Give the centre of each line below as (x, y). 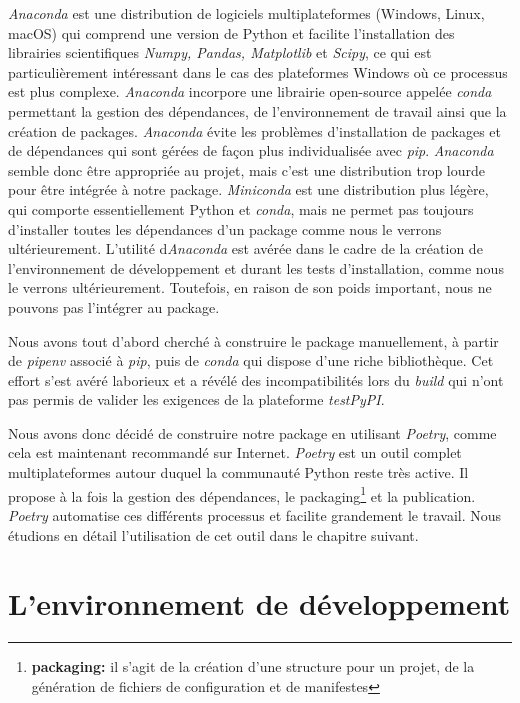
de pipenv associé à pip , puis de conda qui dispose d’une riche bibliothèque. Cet (251, 360)
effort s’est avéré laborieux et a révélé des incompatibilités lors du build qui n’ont (256, 379)
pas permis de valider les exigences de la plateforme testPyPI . (196, 399)
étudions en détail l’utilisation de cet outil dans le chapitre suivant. (213, 534)
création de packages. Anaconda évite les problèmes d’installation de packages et (255, 130)
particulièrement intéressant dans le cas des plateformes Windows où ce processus (258, 71)
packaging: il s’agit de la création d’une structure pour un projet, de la (253, 666)
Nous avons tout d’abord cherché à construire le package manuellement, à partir (253, 340)
